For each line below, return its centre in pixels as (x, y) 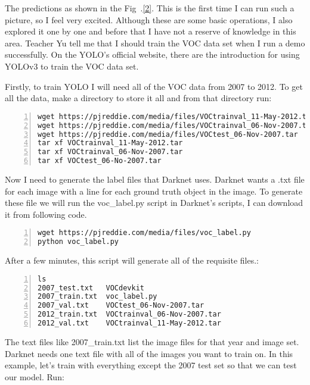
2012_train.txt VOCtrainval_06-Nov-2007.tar (129, 314)
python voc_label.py (78, 242)
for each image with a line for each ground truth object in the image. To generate (154, 191)
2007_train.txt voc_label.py (97, 297)
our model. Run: (35, 376)
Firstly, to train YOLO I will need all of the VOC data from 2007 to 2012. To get (154, 86)
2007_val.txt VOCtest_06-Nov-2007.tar (121, 306)
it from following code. (46, 214)
